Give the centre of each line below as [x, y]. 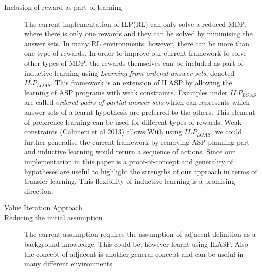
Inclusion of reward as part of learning [63, 7]
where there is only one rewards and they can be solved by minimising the [139, 33]
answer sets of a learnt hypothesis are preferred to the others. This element [140, 112]
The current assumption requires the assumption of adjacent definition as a [140, 234]
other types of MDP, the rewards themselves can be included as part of [134, 62]
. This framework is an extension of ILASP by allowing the [142, 83]
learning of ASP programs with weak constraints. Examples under [126, 92]
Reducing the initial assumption [53, 217]
